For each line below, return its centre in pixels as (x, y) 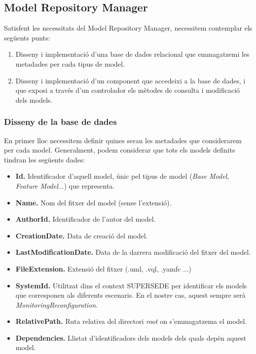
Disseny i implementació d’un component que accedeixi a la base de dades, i (130, 80)
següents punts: (27, 37)
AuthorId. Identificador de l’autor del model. (86, 219)
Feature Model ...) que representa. (65, 185)
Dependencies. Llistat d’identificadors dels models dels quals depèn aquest (131, 337)
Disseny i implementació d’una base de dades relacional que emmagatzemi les (132, 54)
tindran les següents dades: (45, 159)
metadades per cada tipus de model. (70, 63)
